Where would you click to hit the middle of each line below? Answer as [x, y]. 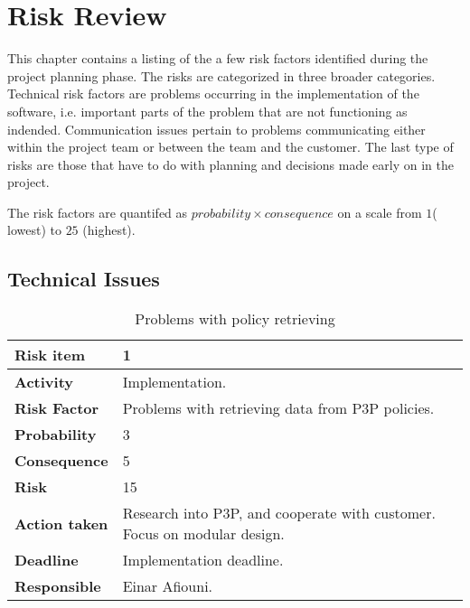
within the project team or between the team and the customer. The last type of [230, 147]
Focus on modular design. [203, 534]
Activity [44, 382]
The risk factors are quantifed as [98, 212]
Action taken [61, 523]
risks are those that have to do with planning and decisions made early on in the [231, 164]
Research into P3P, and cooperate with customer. [279, 513]
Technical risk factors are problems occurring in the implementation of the [213, 94]
